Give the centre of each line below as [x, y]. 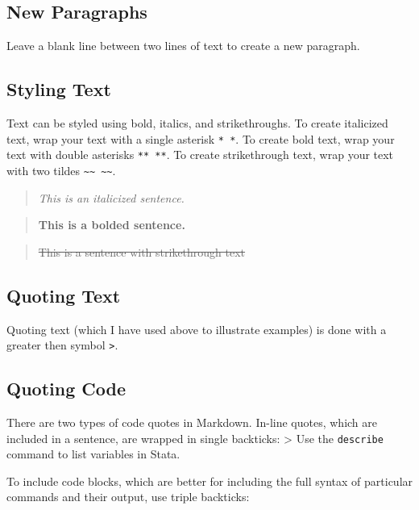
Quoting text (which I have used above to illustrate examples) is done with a [197, 329]
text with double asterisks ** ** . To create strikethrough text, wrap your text [200, 155]
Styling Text [59, 89]
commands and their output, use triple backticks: [128, 497]
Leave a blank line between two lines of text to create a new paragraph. [183, 46]
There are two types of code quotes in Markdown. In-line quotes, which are [192, 422]
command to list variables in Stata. [93, 454]
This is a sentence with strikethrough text [142, 251]
